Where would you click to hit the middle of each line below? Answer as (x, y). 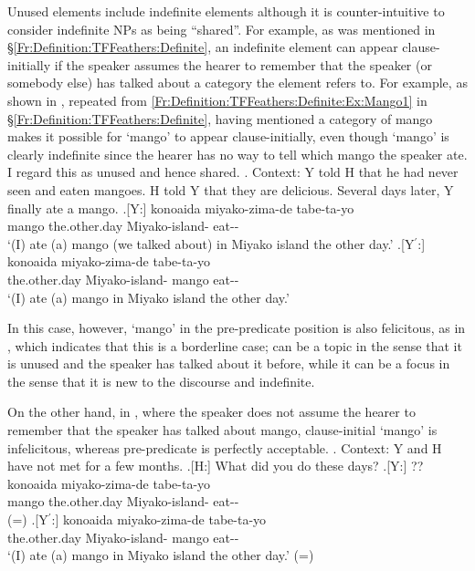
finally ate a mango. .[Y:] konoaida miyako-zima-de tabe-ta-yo (181, 208)
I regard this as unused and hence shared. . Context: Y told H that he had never (233, 172)
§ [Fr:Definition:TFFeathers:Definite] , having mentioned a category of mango (220, 118)
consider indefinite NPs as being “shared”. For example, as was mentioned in (222, 29)
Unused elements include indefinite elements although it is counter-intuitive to (226, 11)
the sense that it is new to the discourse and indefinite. (161, 381)
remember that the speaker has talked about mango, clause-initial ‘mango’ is (222, 430)
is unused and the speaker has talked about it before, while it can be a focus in (229, 363)
